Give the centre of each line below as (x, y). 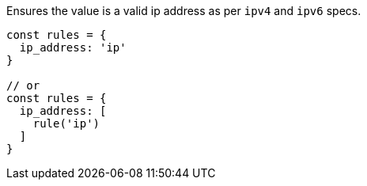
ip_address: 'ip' (73, 47)
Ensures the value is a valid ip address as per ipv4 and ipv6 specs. (184, 11)
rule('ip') (66, 123)
